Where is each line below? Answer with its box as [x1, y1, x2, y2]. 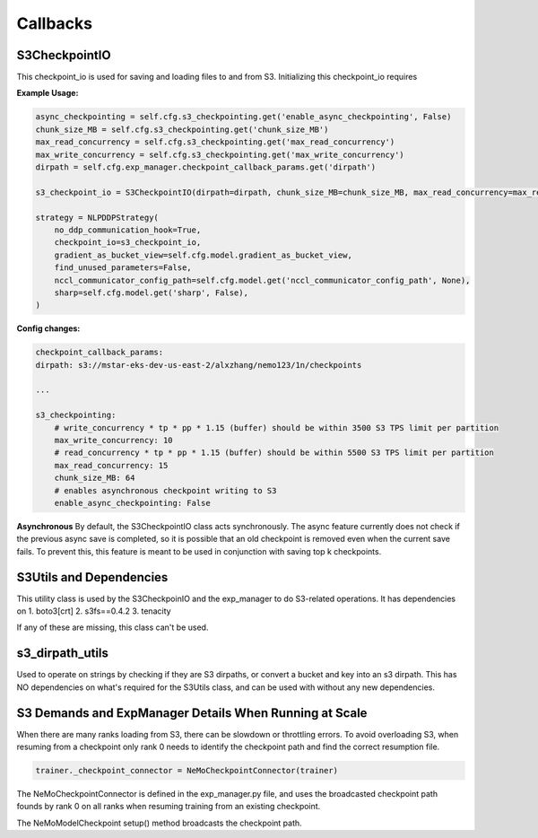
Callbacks [16, 13, 93, 33]
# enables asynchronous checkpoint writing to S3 [54, 485, 277, 495]
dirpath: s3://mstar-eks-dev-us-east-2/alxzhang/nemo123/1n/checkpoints [35, 360, 362, 370]
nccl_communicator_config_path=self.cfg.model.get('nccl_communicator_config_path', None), [54, 275, 471, 285]
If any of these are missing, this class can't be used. [16, 622, 209, 633]
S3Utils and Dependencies [16, 570, 169, 585]
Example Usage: [16, 88, 79, 99]
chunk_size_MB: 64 [54, 473, 135, 484]
